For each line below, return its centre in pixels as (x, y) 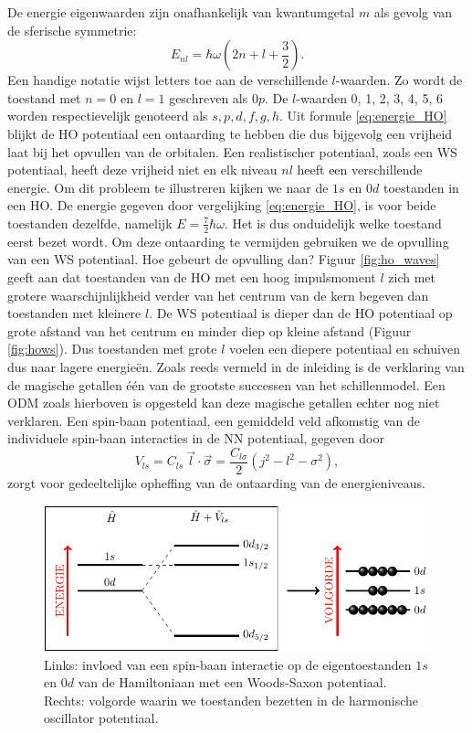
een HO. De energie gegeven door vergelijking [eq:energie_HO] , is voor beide (222, 205)
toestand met (44, 97)
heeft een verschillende (360, 170)
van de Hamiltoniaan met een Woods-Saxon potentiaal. (232, 682)
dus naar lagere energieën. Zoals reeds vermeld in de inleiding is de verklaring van (236, 366)
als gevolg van (413, 12)
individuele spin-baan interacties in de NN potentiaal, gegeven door (196, 438)
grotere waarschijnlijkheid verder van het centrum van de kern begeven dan (218, 295)
